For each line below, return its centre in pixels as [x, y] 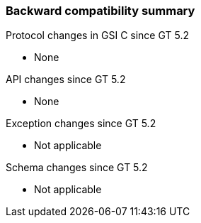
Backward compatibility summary [100, 11]
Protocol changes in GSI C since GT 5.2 [97, 36]
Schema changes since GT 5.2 [77, 168]
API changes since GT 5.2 [66, 80]
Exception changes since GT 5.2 [81, 124]
